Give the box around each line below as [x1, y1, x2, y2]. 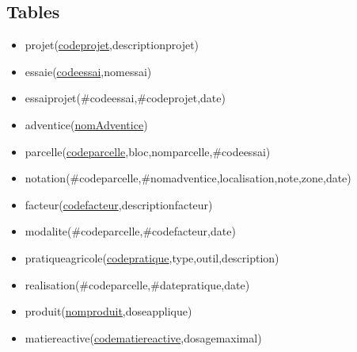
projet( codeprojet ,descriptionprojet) [25, 36, 199, 53]
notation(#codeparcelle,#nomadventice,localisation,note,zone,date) [25, 170, 351, 186]
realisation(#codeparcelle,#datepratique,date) [25, 276, 250, 293]
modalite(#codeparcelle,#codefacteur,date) [25, 223, 236, 239]
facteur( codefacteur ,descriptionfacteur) [25, 196, 213, 212]
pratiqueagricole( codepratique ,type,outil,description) [25, 249, 279, 266]
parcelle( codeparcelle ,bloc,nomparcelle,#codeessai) [25, 143, 271, 159]
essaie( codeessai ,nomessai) [25, 63, 152, 79]
